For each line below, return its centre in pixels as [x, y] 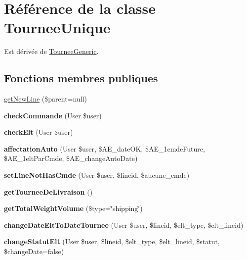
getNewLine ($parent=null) [45, 99]
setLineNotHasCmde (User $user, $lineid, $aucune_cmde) [97, 175]
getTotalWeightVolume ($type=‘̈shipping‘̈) [73, 208]
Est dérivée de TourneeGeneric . [51, 51]
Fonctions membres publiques [81, 78]
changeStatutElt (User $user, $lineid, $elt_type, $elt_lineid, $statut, [112, 241]
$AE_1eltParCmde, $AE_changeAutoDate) [71, 158]
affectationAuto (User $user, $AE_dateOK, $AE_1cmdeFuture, [104, 148]
